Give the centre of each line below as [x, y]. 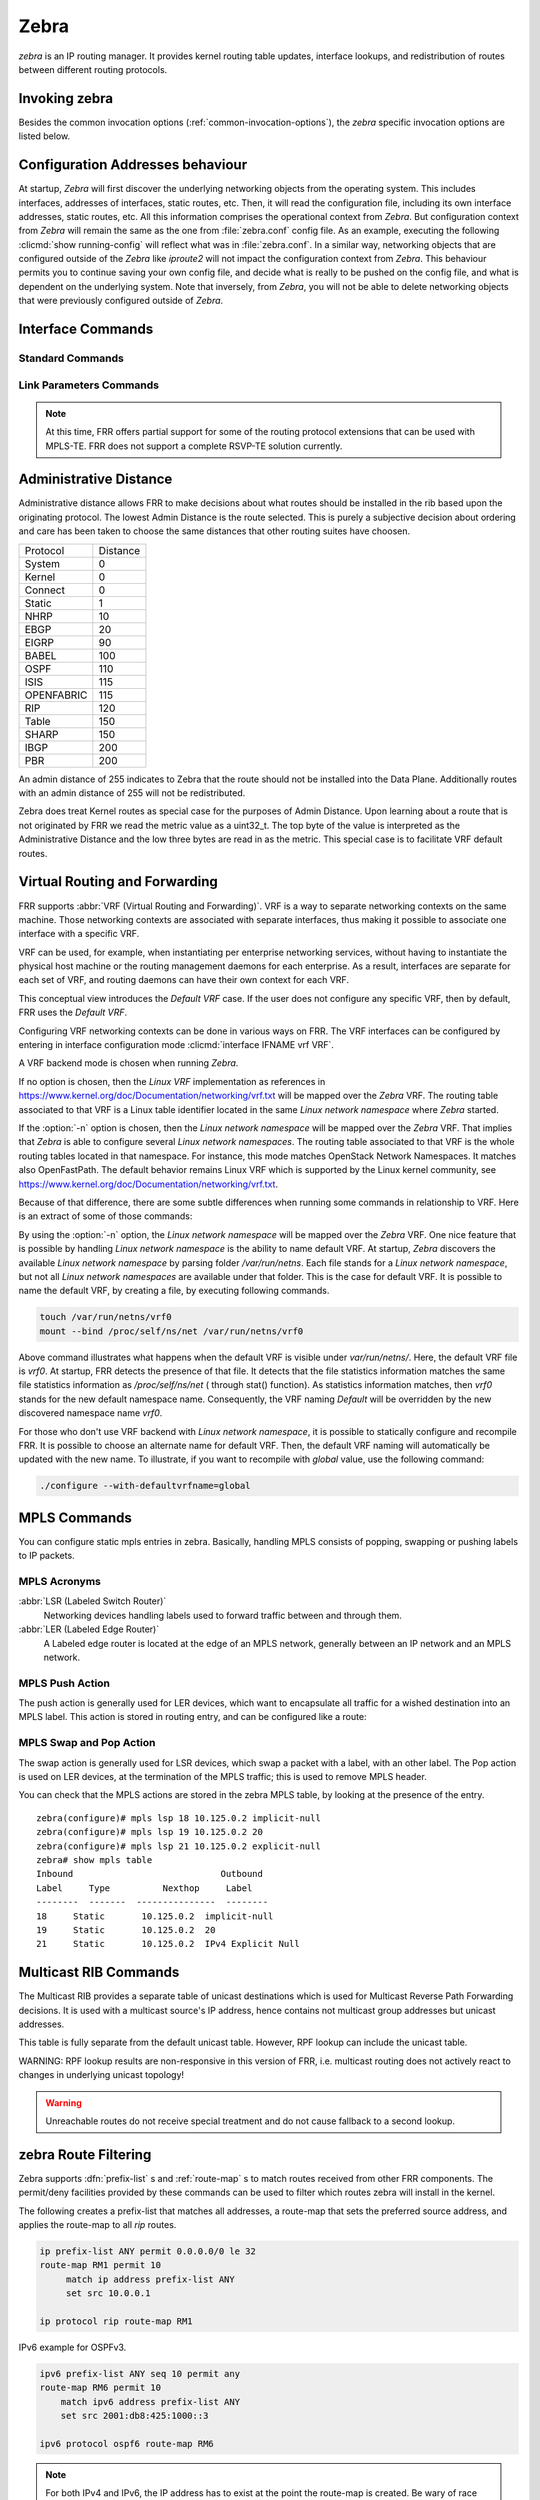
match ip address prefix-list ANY [150, 2279]
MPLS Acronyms [60, 1582]
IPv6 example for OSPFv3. [72, 2347]
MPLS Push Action [64, 1683]
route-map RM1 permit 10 [100, 2265]
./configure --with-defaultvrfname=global [145, 1486]
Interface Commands [86, 329]
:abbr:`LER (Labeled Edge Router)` [89, 1629]
